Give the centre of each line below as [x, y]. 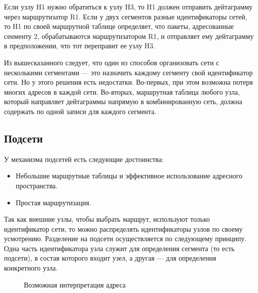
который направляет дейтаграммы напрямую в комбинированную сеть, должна [123, 101]
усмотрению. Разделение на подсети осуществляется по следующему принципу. [125, 238]
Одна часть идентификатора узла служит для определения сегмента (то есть [119, 248]
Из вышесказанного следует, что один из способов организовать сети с [112, 62]
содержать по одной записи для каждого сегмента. [80, 111]
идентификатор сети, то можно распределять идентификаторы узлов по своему [123, 228]
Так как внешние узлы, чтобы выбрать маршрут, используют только [107, 219]
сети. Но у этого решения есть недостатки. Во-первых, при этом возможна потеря [129, 82]
